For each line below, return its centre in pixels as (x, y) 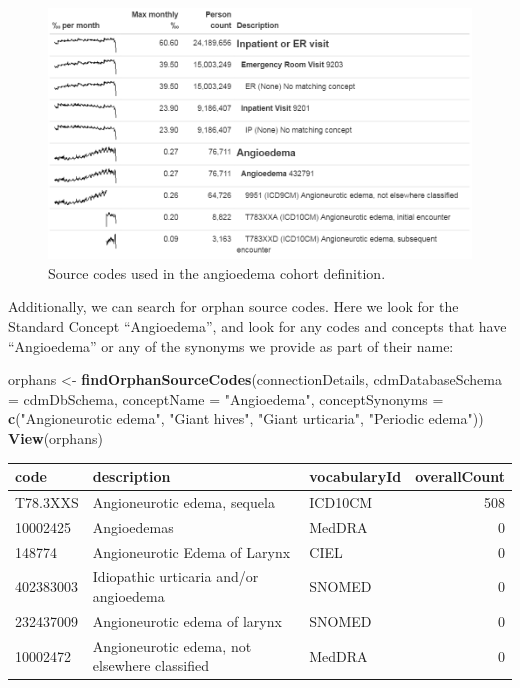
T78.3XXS (47, 501)
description (131, 476)
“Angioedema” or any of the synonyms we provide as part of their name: (231, 345)
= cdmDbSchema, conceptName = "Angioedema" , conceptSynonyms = (226, 398)
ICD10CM (341, 501)
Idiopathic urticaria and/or (175, 576)
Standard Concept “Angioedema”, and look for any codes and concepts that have (257, 326)
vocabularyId (355, 476)
